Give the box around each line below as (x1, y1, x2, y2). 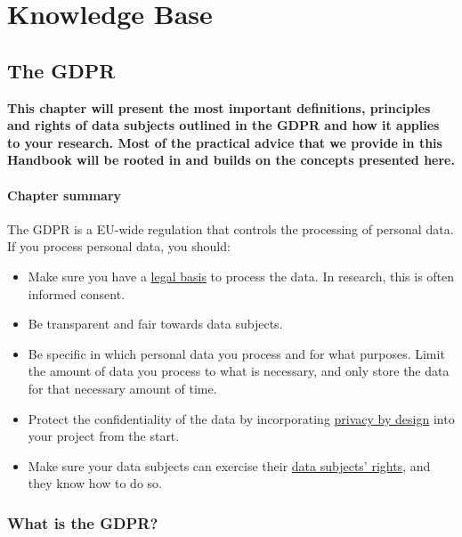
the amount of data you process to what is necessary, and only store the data (28, 362, 450, 380)
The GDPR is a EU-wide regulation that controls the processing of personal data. (7, 219, 454, 238)
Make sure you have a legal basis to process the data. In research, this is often (28, 266, 455, 285)
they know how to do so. (28, 474, 162, 492)
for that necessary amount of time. (28, 378, 217, 397)
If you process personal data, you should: (7, 237, 231, 256)
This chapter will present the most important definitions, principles (7, 98, 431, 117)
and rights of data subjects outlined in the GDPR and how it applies (7, 116, 440, 134)
